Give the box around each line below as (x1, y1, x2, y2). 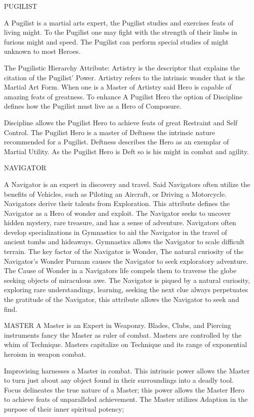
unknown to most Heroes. (4, 46, 81, 56)
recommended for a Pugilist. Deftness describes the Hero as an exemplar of (4, 137, 229, 147)
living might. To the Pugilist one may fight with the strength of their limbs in (4, 27, 237, 37)
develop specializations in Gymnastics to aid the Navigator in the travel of (4, 227, 227, 237)
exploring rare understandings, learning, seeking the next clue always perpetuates (4, 284, 248, 295)
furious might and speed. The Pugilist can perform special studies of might (4, 36, 229, 46)
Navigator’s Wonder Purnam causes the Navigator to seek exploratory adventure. (4, 255, 248, 266)
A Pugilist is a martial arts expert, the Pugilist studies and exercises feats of (4, 17, 233, 27)
